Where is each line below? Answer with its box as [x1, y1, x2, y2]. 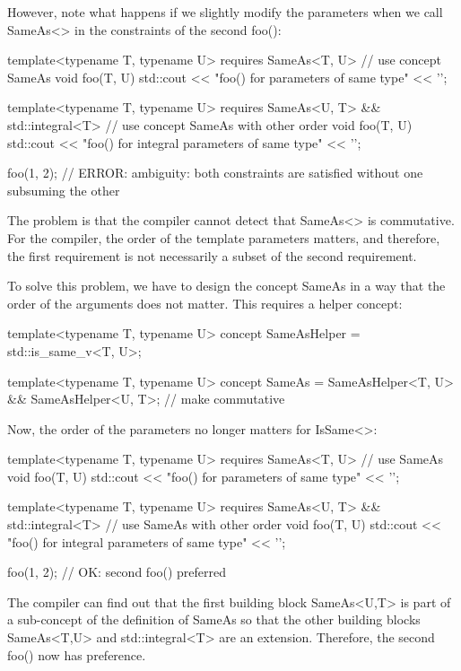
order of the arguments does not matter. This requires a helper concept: [7, 293, 403, 312]
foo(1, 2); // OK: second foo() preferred [7, 562, 227, 581]
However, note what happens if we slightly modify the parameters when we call [7, 3, 443, 21]
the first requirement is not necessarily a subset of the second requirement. [7, 246, 417, 265]
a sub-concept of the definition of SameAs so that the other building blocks [7, 610, 421, 629]
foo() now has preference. [7, 645, 146, 664]
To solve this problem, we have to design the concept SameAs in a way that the [7, 276, 446, 295]
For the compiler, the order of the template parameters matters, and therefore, [7, 228, 440, 247]
